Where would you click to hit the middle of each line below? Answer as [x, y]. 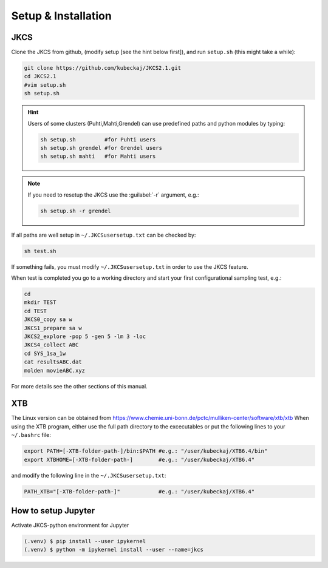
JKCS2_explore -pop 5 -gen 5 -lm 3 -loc [85, 336]
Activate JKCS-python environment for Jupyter [70, 526]
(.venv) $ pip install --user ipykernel [85, 541]
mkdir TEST [40, 303]
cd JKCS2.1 [40, 76]
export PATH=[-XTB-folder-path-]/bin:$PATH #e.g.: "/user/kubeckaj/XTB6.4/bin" [146, 451]
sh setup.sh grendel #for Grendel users [101, 148]
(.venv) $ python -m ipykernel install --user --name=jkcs [114, 550]
